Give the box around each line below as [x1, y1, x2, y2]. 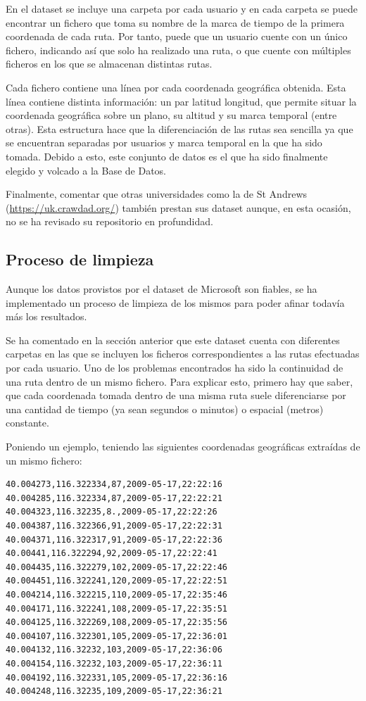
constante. [6, 415, 49, 430]
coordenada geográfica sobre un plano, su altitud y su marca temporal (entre [6, 108, 337, 122]
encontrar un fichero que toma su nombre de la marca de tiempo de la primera [6, 15, 345, 30]
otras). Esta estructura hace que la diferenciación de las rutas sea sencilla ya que [6, 121, 353, 136]
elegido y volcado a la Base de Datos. [6, 163, 167, 177]
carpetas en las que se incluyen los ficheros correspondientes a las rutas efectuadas [6, 346, 360, 361]
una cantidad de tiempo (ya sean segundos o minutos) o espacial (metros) [6, 401, 324, 416]
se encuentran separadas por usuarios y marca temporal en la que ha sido [6, 135, 322, 150]
